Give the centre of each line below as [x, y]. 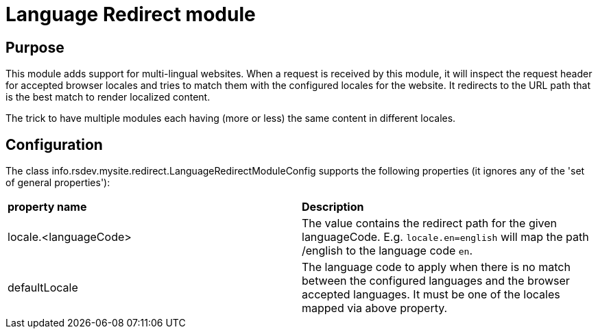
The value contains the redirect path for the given [430, 223]
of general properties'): [58, 183]
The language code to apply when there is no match [436, 267]
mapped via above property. [375, 308]
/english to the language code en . [387, 251]
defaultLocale [43, 288]
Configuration [54, 144]
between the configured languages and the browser [436, 281]
